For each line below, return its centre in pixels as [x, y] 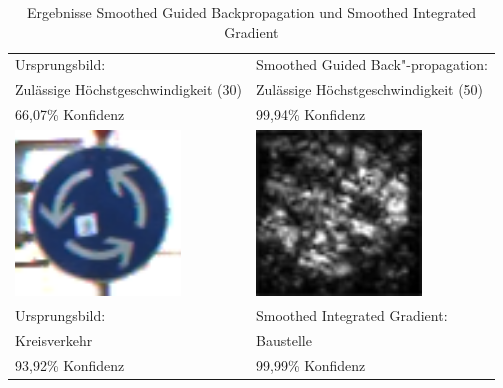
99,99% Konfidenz [311, 364]
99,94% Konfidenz [311, 114]
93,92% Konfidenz [70, 364]
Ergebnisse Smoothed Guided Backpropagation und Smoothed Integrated [251, 12]
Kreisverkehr [54, 339]
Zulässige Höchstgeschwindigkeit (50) [370, 89]
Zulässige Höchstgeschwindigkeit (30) [129, 89]
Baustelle [284, 339]
